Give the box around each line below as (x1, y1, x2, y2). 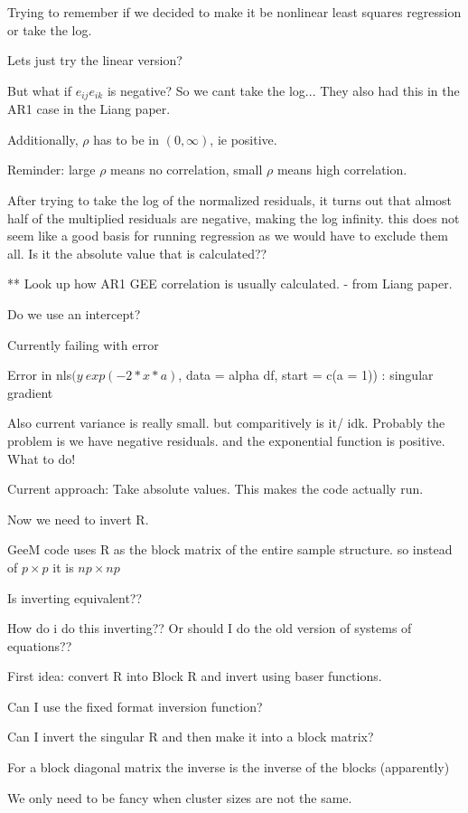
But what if (7, 80, 71, 99)
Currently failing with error (7, 335, 159, 354)
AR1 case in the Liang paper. (7, 99, 171, 118)
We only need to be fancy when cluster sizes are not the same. (7, 788, 352, 807)
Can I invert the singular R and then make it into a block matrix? (7, 727, 374, 746)
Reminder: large (7, 160, 96, 179)
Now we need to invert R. (7, 509, 149, 528)
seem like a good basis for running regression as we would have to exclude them (7, 226, 448, 245)
